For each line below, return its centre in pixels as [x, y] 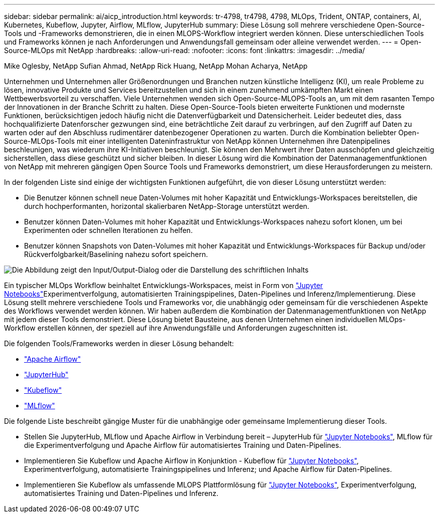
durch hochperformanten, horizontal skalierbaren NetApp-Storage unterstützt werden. [167, 206]
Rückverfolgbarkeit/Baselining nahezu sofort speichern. [116, 254]
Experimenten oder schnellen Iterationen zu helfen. [108, 230]
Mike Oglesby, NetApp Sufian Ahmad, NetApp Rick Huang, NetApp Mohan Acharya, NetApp [156, 66]
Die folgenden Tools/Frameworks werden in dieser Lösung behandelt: [119, 343]
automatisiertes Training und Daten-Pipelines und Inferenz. [121, 493]
